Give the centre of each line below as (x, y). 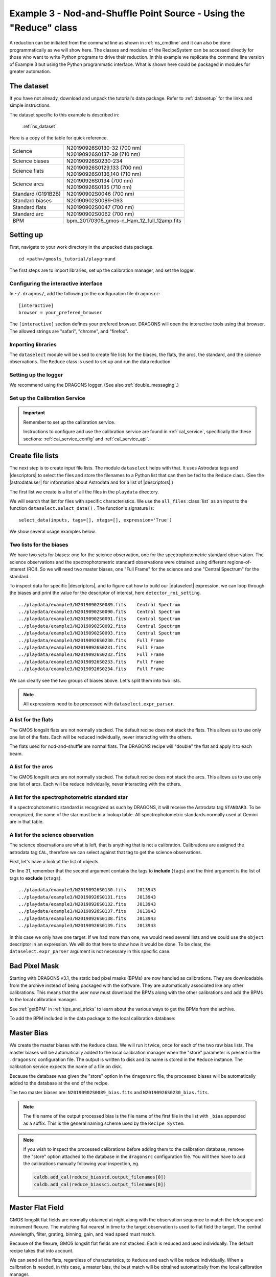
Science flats (28, 171)
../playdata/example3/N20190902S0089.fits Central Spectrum (99, 605)
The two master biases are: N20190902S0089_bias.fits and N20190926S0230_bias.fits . (109, 1093)
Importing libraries (33, 344)
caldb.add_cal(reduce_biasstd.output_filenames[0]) (100, 1177)
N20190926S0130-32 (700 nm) (104, 148)
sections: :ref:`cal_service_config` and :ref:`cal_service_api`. (86, 439)
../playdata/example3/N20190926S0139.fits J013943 (87, 926)
